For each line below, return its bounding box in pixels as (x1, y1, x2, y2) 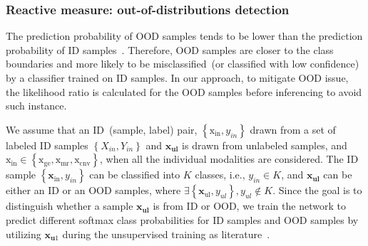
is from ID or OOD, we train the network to (153, 198, 346, 213)
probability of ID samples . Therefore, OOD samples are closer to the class (6, 42, 334, 57)
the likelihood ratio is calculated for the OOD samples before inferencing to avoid (6, 84, 362, 99)
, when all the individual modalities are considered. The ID (99, 151, 359, 166)
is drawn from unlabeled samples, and (182, 137, 347, 152)
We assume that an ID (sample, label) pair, (6, 122, 198, 137)
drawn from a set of (250, 122, 336, 137)
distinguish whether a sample (6, 198, 133, 213)
